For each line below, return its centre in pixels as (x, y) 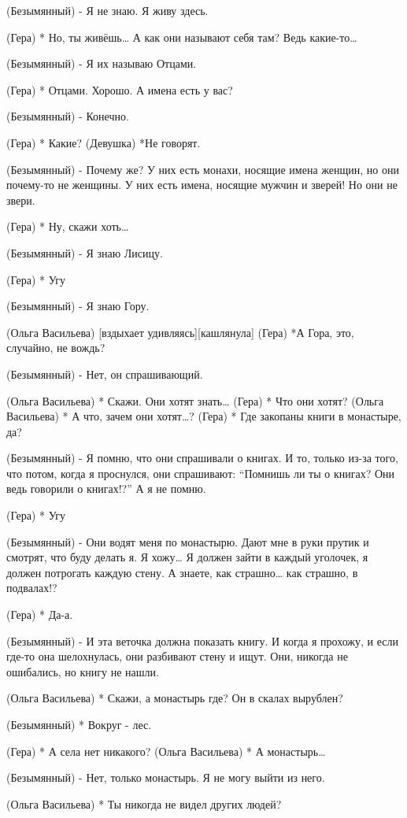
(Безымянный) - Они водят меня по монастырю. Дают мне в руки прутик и (188, 541)
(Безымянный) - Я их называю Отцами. (102, 63)
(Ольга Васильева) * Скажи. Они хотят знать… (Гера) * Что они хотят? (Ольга (195, 400)
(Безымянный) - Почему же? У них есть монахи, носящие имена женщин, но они (203, 169)
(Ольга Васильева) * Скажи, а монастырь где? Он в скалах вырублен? (175, 698)
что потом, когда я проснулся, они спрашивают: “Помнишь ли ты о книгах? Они (201, 473)
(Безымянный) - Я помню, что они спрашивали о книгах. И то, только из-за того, (202, 458)
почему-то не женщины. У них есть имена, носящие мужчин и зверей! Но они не (202, 185)
